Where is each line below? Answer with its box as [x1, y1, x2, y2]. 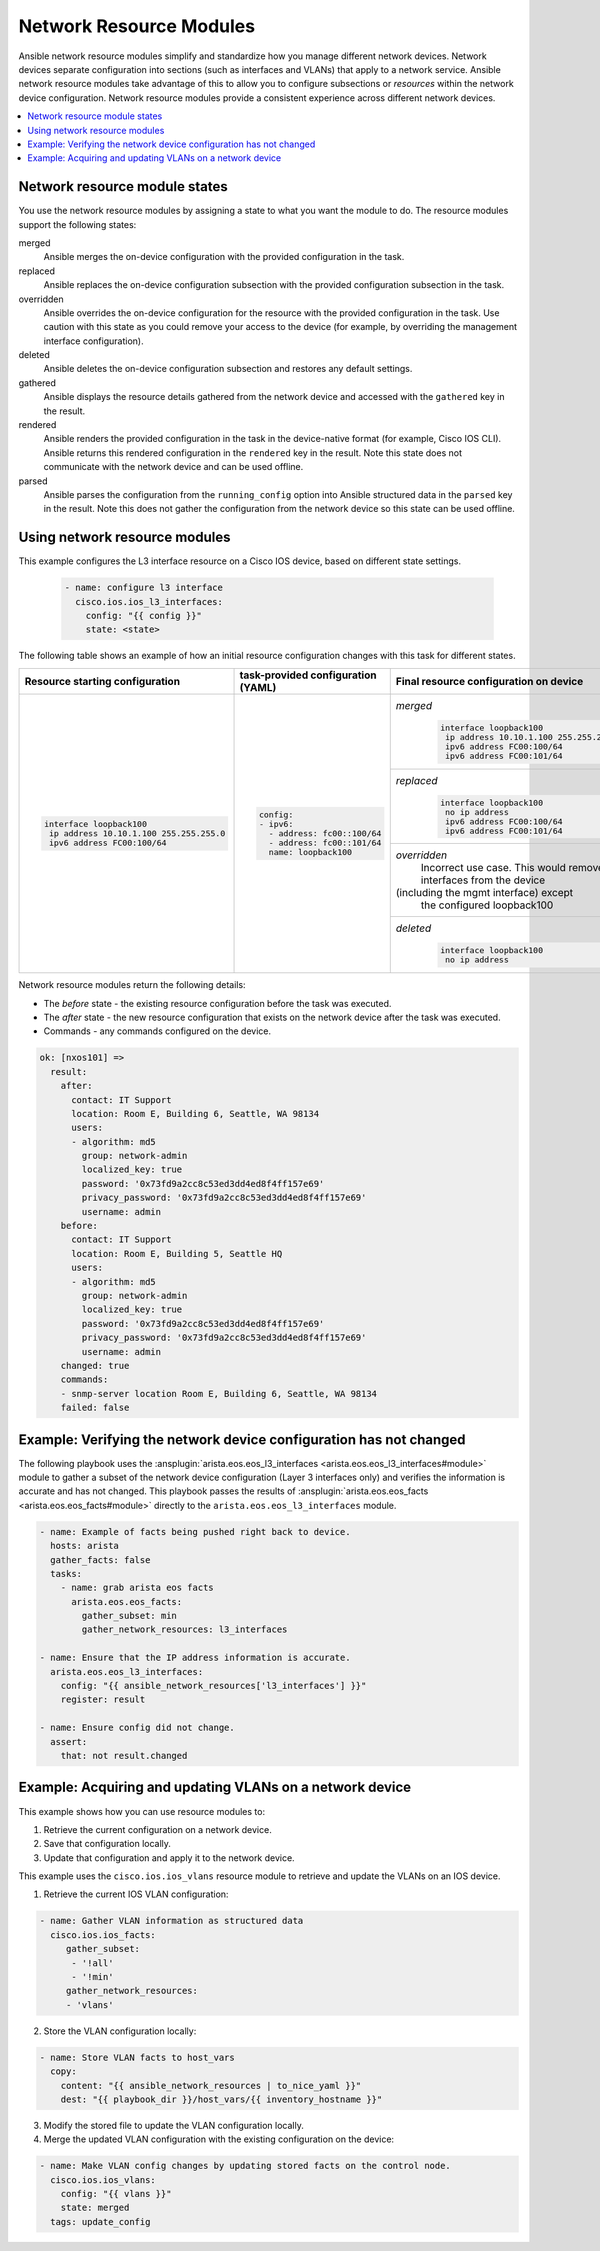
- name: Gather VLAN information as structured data [39, 1915, 304, 1927]
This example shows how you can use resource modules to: [18, 1805, 265, 1817]
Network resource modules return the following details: [18, 979, 246, 991]
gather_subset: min [81, 1610, 177, 1622]
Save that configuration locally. [43, 1838, 172, 1850]
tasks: [50, 1568, 83, 1579]
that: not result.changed [60, 1750, 188, 1761]
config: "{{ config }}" [85, 610, 202, 622]
